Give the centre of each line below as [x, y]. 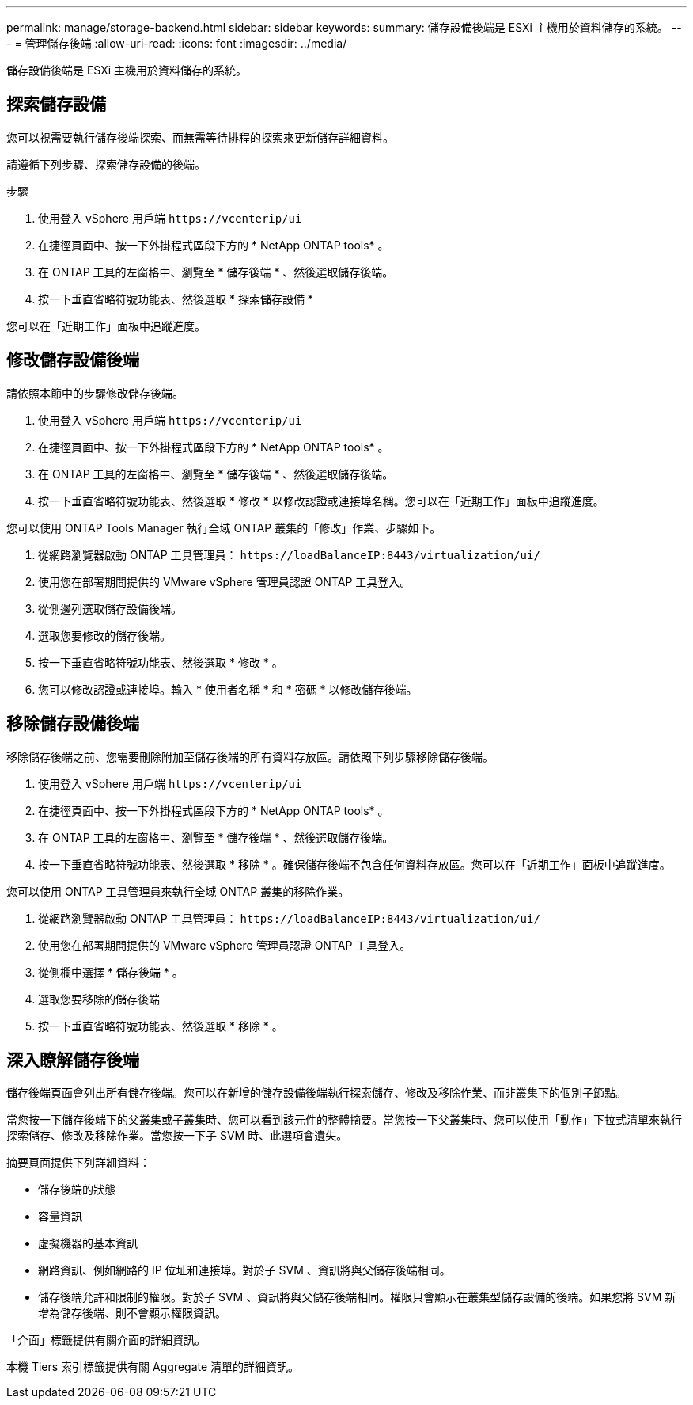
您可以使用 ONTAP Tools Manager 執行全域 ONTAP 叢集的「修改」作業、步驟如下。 [224, 527]
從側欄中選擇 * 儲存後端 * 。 [111, 972]
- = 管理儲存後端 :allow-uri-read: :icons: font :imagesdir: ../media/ [177, 43]
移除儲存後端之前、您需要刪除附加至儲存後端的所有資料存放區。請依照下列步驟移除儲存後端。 [250, 756]
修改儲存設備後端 [73, 360]
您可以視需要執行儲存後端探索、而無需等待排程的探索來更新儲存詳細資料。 [200, 137]
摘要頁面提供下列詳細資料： [78, 1163]
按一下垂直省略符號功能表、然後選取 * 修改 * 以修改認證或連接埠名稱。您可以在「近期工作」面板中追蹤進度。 [321, 501]
